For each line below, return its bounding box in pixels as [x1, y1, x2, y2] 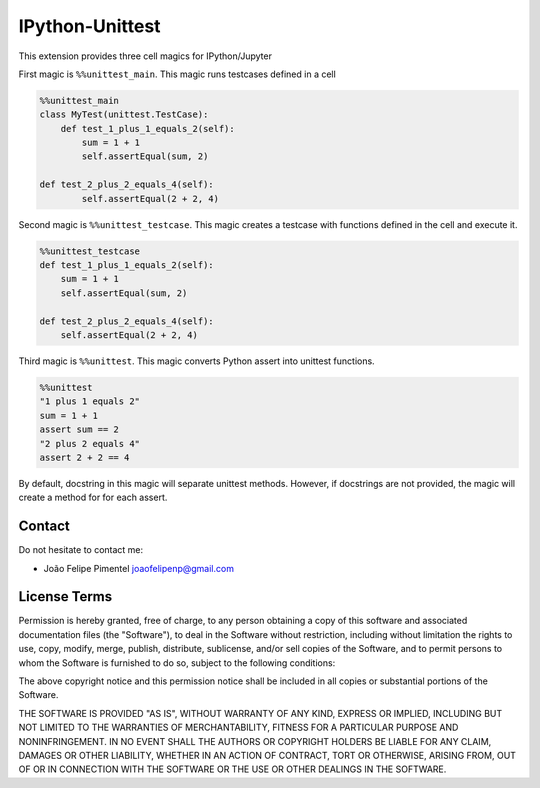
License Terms [18, 588, 113, 605]
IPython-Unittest [18, 15, 161, 37]
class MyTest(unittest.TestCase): [39, 109, 209, 120]
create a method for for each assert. [18, 491, 168, 504]
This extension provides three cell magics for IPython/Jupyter [18, 50, 272, 62]
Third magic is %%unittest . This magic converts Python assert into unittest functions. [18, 355, 375, 367]
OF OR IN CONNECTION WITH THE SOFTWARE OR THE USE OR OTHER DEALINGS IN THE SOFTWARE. [18, 763, 447, 775]
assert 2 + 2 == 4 [39, 451, 130, 463]
